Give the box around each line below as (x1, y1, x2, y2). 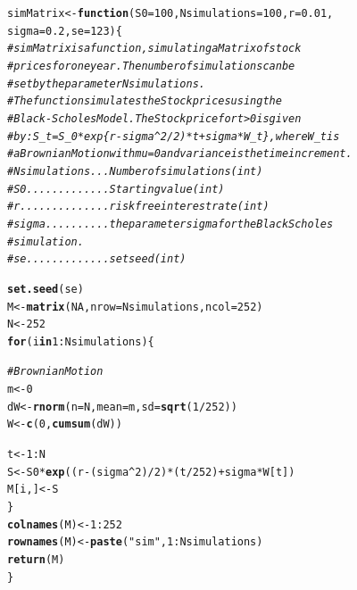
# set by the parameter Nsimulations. (7, 77, 205, 90)
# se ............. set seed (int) (7, 253, 187, 266)
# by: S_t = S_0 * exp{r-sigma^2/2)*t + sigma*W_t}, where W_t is (7, 129, 340, 143)
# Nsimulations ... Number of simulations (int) (7, 164, 263, 178)
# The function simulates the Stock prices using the (7, 95, 282, 108)
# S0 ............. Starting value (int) (7, 182, 225, 195)
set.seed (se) (7, 282, 84, 295)
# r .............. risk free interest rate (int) (7, 200, 270, 213)
